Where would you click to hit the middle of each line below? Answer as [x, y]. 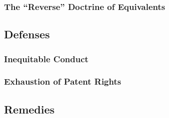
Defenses [27, 34]
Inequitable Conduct [46, 59]
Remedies [29, 109]
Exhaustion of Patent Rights [63, 81]
